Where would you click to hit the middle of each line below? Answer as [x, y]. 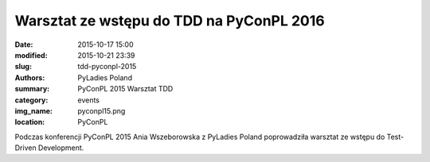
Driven [25, 148]
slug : [23, 67]
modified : [31, 55]
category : [31, 100]
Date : [24, 44]
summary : [32, 89]
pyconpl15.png [102, 110]
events [88, 100]
